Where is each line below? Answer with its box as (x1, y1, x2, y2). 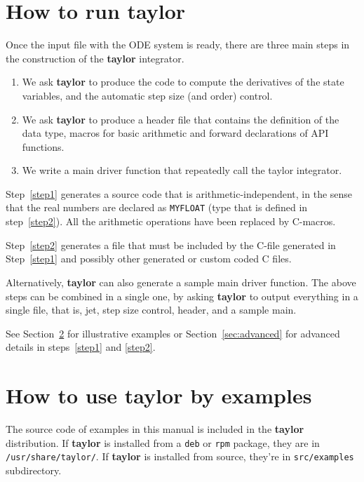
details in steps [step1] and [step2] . (6, 340, 156, 354)
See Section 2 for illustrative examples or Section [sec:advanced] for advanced (6, 326, 340, 340)
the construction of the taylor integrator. (6, 51, 184, 65)
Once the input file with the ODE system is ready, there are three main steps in (6, 37, 350, 52)
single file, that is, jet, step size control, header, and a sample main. (6, 302, 297, 317)
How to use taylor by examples (6, 381, 312, 410)
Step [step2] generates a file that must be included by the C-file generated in (6, 237, 336, 252)
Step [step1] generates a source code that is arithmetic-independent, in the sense (6, 186, 353, 201)
